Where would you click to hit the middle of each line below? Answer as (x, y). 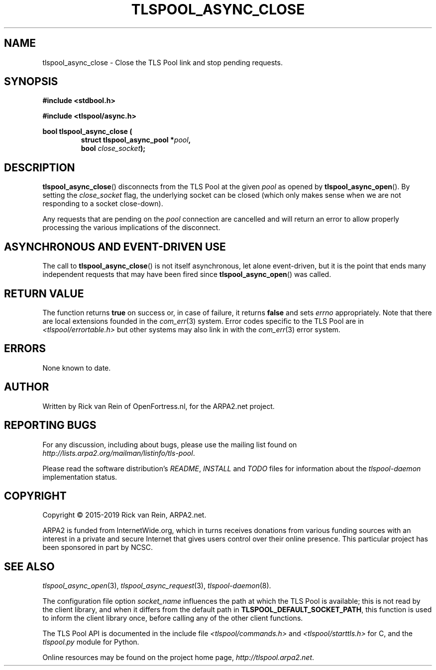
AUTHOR (27, 387)
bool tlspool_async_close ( (87, 132)
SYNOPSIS (31, 82)
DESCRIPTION (40, 167)
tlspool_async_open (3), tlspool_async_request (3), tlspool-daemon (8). (157, 586)
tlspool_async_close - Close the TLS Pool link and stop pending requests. (163, 62)
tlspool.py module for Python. (91, 642)
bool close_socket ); (113, 148)
